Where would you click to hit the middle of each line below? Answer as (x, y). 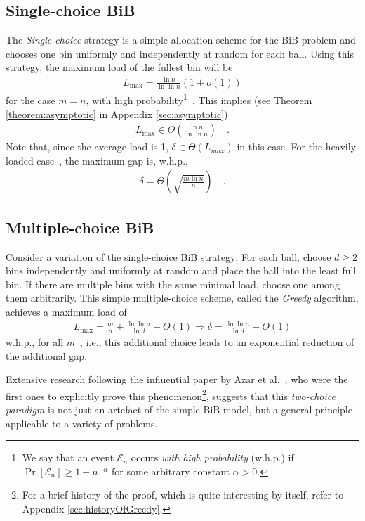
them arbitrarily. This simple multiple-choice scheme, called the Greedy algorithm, (182, 298)
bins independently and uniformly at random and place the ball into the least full (181, 270)
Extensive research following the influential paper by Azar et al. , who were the (177, 379)
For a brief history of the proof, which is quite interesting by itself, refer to (183, 495)
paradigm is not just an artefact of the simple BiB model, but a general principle (179, 410)
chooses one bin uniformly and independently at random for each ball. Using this (180, 53)
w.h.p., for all (35, 342)
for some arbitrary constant (171, 471)
